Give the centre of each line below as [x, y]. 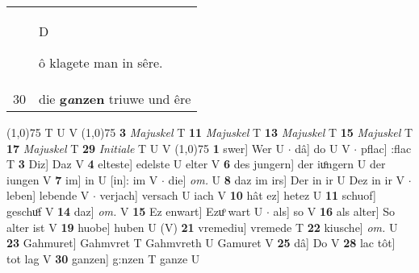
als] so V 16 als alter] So [334, 211]
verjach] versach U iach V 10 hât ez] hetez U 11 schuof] [238, 195]
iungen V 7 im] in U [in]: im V [82, 179]
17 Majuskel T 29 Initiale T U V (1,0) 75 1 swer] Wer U [145, 148]
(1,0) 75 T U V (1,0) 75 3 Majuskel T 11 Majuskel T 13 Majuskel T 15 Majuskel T [210, 132]
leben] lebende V [48, 195]
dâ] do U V [323, 148]
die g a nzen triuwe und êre [115, 99]
